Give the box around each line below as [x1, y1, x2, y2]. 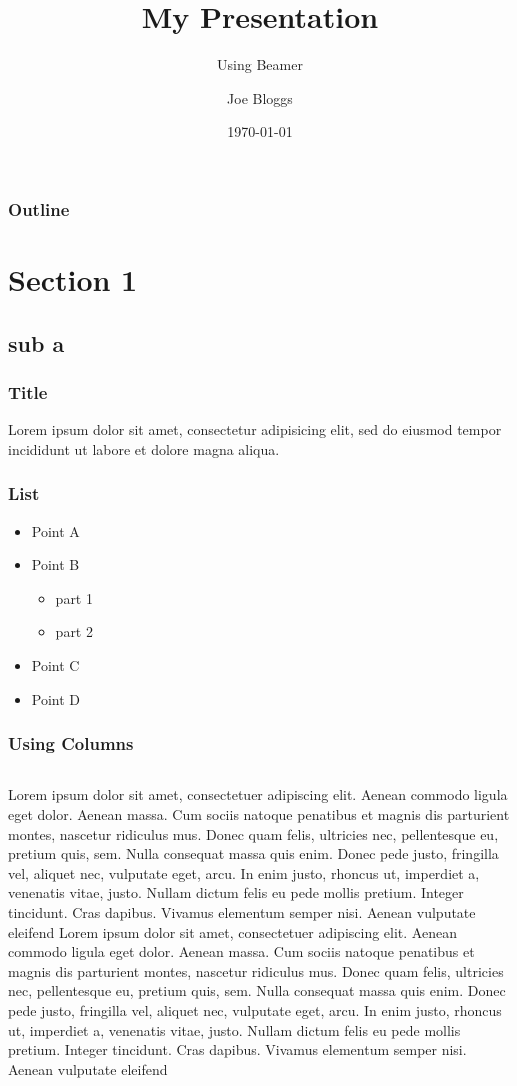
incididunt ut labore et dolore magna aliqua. [8, 438, 280, 459]
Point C [31, 654, 80, 675]
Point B [31, 554, 80, 575]
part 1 [55, 587, 93, 608]
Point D [31, 688, 81, 709]
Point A [31, 520, 80, 541]
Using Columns [8, 731, 134, 756]
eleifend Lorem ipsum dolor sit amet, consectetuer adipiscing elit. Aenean [8, 921, 457, 942]
